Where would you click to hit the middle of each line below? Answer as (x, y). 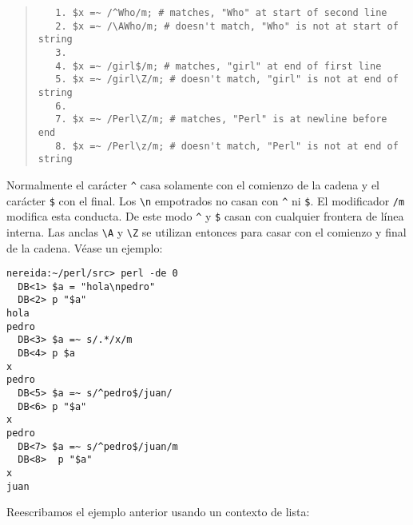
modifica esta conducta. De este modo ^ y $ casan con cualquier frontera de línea (205, 216)
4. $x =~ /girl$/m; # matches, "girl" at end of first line (218, 66)
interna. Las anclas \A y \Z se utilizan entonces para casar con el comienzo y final (206, 231)
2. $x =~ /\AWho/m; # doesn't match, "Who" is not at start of (227, 26)
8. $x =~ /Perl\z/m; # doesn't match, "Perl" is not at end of (227, 146)
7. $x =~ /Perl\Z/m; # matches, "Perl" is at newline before (221, 119)
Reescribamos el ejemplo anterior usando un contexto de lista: (158, 512)
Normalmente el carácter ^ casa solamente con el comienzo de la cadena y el (193, 184)
